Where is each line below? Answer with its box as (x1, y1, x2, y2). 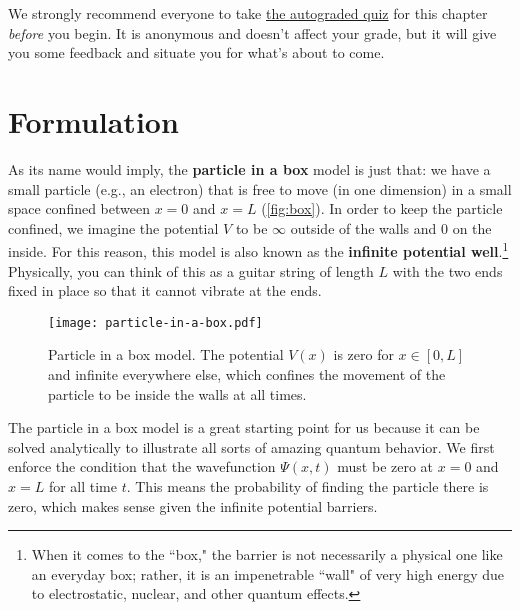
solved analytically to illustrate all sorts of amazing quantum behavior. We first (8, 436, 495, 457)
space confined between (8, 198, 151, 219)
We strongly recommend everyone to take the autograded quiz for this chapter (8, 3, 488, 23)
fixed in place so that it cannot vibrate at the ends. (8, 280, 322, 301)
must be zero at (337, 456, 434, 477)
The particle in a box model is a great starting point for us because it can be (8, 417, 480, 438)
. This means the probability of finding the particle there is (126, 475, 489, 496)
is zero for (333, 344, 394, 365)
